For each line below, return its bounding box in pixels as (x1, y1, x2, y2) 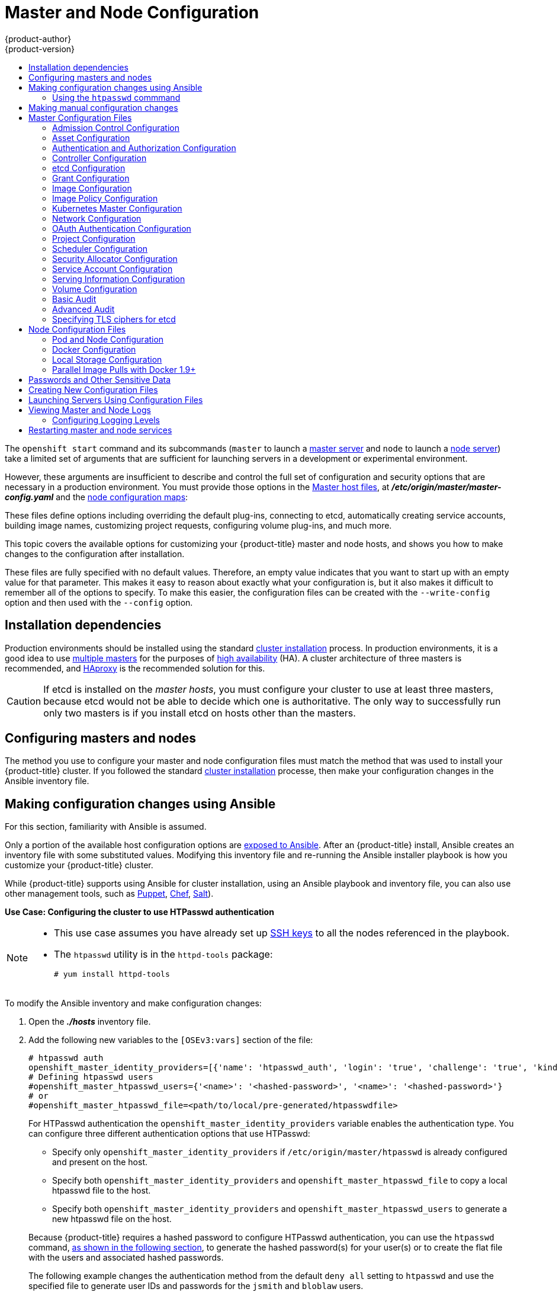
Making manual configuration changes (28, 102, 178, 113)
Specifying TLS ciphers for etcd (52, 314, 176, 324)
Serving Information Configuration (52, 273, 185, 284)
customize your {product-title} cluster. (5, 860, 153, 871)
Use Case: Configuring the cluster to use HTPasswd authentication (5, 907, 274, 917)
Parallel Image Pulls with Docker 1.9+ (52, 364, 196, 375)
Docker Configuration (52, 344, 136, 354)
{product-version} (5, 43, 75, 54)
